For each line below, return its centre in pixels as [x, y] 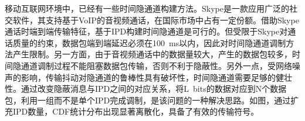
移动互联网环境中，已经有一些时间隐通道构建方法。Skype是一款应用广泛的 [147, 8]
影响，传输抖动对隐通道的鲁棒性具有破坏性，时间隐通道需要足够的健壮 [156, 77]
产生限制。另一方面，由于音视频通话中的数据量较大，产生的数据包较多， [152, 54]
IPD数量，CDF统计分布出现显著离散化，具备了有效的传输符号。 [136, 111]
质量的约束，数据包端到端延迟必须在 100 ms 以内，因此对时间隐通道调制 [149, 42]
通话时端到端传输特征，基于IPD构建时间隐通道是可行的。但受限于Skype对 [146, 31]
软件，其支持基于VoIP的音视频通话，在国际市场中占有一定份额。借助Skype [156, 20]
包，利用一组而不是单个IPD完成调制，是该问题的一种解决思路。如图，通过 [148, 100]
